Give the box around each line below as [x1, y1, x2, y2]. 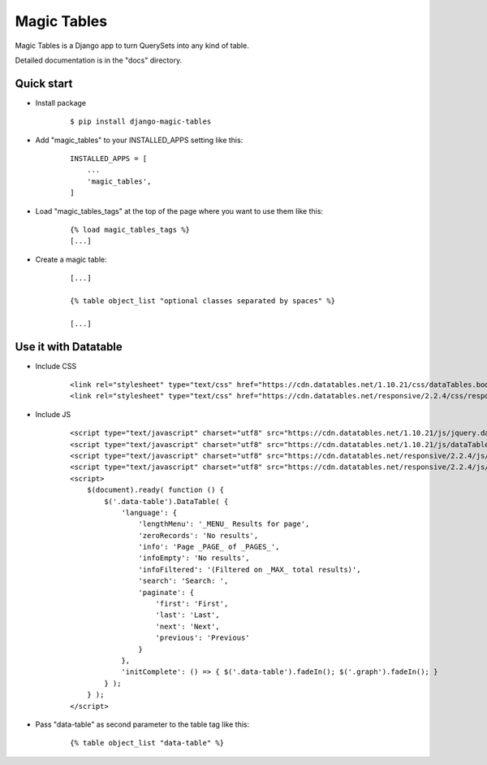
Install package [35, 98, 87, 107]
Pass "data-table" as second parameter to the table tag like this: [35, 719, 250, 729]
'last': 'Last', [155, 611, 221, 619]
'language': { [121, 508, 178, 517]
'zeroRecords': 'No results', [138, 531, 259, 540]
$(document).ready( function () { [86, 485, 225, 495]
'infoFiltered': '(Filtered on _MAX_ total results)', [138, 565, 361, 574]
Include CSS [35, 361, 77, 371]
